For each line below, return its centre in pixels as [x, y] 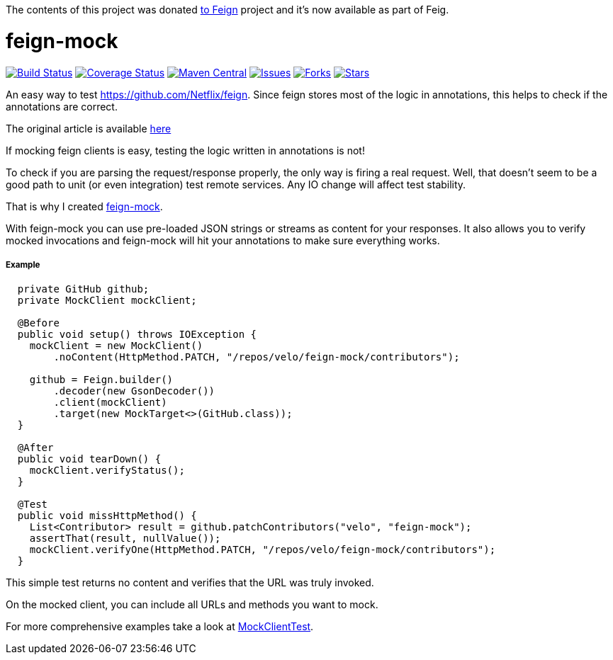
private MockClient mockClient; [107, 301]
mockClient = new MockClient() [116, 346]
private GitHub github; [83, 289]
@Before [38, 323]
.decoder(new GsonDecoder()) [134, 391]
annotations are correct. [62, 106]
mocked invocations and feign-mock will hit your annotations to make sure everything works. [223, 240]
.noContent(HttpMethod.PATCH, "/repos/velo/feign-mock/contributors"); [257, 357]
